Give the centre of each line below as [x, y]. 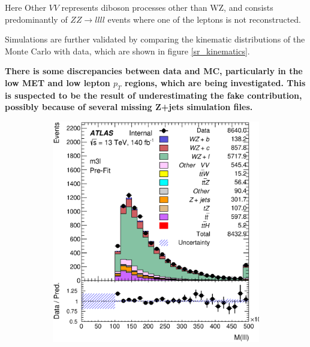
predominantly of [36, 19]
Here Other [25, 7]
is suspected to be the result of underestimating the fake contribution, [154, 95]
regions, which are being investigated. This [215, 82]
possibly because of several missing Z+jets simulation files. [129, 107]
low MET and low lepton [58, 82]
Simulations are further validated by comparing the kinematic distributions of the [155, 39]
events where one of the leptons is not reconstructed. [204, 19]
